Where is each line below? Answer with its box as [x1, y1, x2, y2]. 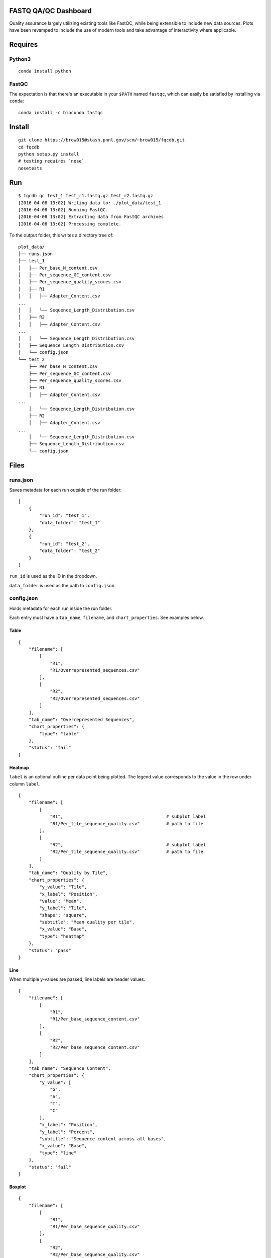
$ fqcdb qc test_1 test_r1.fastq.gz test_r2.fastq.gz [18, 193, 153, 199]
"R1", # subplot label [50, 814, 206, 820]
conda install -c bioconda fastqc [18, 110, 103, 115]
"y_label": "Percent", [39, 1129, 95, 1135]
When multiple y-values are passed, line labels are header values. [9, 976, 146, 982]
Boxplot [9, 1184, 26, 1190]
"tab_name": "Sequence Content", [28, 1066, 111, 1071]
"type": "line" [39, 1150, 77, 1156]
